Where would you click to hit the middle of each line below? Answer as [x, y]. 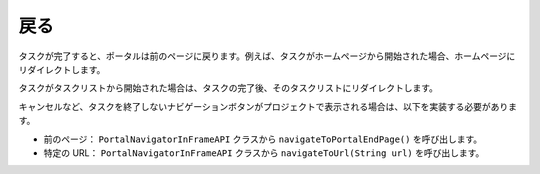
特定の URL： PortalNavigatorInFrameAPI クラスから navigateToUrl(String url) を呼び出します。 [264, 152]
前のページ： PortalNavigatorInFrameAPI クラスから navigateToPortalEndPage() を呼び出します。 [263, 139]
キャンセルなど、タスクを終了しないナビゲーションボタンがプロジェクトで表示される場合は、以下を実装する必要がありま [268, 106]
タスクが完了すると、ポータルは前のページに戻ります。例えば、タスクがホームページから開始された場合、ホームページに [267, 56]
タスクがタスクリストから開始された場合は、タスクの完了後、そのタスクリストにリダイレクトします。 [228, 88]
